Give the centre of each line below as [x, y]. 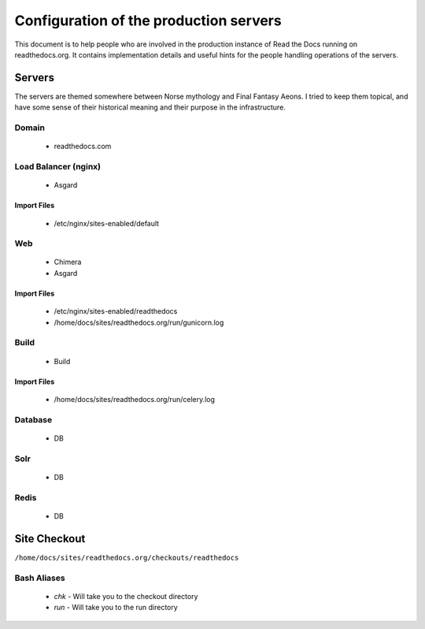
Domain [30, 128]
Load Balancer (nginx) [58, 166]
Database [33, 419]
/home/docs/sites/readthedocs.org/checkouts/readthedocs [127, 557]
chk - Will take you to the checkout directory [126, 596]
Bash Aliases [40, 578]
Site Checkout [50, 539]
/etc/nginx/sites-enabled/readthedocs [116, 311]
